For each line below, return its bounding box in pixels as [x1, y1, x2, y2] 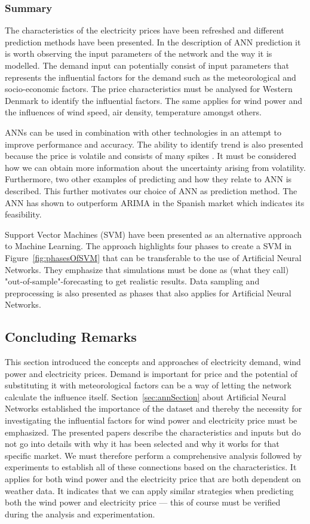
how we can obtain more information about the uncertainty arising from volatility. [5, 161, 306, 173]
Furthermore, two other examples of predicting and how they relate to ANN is [5, 173, 292, 185]
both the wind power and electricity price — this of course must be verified [5, 496, 281, 508]
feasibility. [5, 208, 42, 220]
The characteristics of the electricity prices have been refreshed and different [5, 24, 284, 36]
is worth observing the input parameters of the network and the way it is [5, 47, 272, 60]
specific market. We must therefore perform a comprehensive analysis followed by [5, 449, 302, 461]
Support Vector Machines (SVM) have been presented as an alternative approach [5, 228, 302, 240]
